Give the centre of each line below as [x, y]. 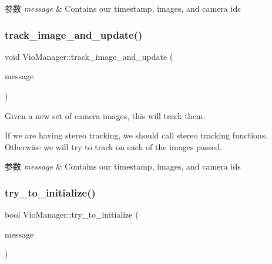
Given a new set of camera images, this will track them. [105, 115]
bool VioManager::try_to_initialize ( [72, 214]
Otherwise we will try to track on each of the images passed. [113, 146]
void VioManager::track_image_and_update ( [89, 56]
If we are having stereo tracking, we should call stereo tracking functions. [136, 135]
